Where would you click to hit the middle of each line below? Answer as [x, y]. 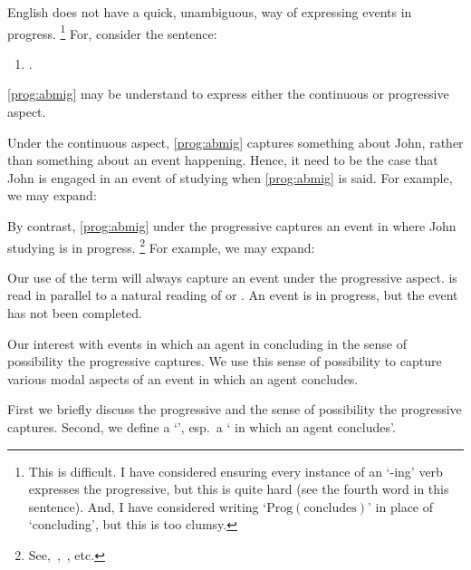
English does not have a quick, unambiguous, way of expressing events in [210, 12]
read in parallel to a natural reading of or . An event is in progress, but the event [233, 295]
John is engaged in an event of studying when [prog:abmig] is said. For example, [230, 177]
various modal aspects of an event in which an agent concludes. [183, 378]
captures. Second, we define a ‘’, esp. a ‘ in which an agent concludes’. [202, 427]
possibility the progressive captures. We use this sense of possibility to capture [225, 361]
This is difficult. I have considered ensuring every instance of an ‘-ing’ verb [235, 471]
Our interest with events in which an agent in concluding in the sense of [207, 343]
